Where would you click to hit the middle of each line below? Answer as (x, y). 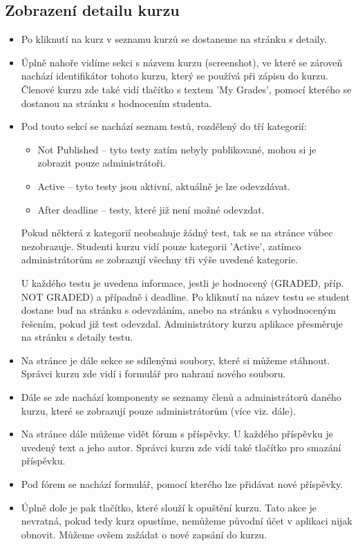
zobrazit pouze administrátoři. (102, 163)
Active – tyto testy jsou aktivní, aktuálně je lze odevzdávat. (164, 186)
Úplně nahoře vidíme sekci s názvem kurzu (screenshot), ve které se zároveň (182, 62)
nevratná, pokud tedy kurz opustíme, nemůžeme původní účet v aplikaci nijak (187, 521)
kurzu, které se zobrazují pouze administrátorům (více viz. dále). (158, 410)
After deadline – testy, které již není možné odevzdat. (151, 209)
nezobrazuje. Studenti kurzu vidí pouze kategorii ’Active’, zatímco (161, 246)
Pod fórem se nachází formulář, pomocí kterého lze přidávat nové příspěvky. (182, 484)
